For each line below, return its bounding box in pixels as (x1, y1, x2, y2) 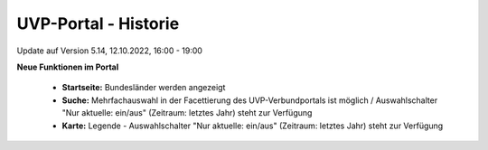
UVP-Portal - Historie (16, 14, 180, 33)
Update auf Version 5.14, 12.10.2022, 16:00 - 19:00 (16, 45, 203, 56)
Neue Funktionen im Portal (16, 61, 119, 72)
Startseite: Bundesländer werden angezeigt (61, 82, 226, 93)
